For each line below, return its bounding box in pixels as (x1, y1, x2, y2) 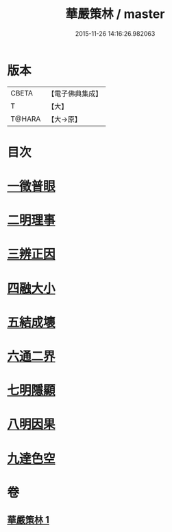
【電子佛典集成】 (47, 89, 103, 98)
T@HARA (10, 114, 41, 124)
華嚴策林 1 (7, 514, 50, 526)
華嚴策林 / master (65, 6, 165, 22)
